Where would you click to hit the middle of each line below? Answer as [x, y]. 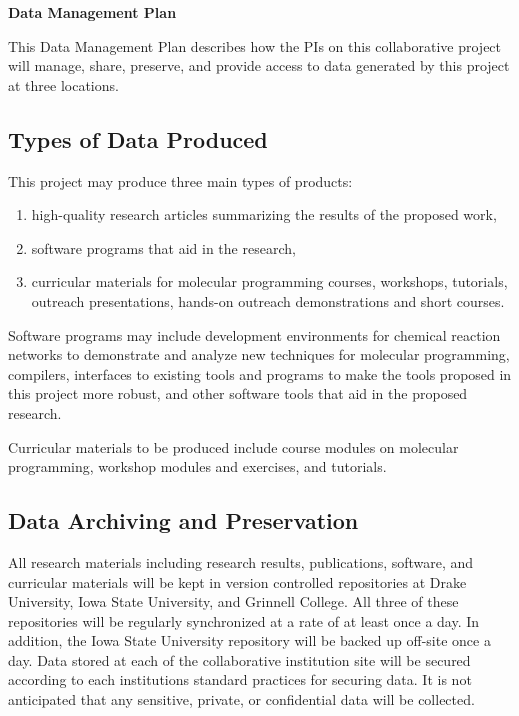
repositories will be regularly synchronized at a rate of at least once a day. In [244, 620]
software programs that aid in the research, [163, 247]
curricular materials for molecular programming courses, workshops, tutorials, [269, 281]
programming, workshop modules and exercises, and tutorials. [197, 466]
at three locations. [63, 84]
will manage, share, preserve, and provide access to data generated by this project [259, 65]
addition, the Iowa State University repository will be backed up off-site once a [249, 640]
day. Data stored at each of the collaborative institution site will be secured [239, 659]
